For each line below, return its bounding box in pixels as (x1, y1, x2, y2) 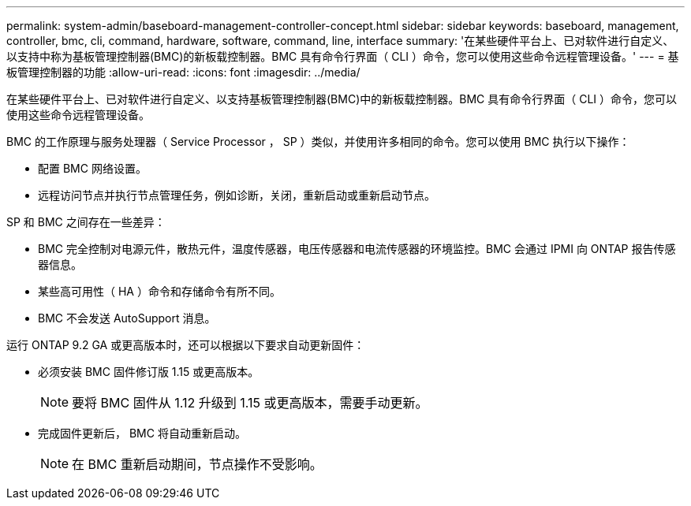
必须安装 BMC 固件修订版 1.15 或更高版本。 (38, 365, 260, 378)
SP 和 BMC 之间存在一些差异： (6, 215, 166, 229)
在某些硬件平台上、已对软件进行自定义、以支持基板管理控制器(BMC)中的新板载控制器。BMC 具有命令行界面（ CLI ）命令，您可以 (6, 92, 677, 106)
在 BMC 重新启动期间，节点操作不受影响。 (72, 456, 323, 472)
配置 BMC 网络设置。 (38, 162, 147, 175)
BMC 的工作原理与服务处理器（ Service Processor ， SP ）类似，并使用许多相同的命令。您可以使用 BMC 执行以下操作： (6, 135, 630, 148)
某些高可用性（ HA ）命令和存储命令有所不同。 (38, 285, 281, 298)
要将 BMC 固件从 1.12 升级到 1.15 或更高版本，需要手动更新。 (72, 395, 428, 411)
